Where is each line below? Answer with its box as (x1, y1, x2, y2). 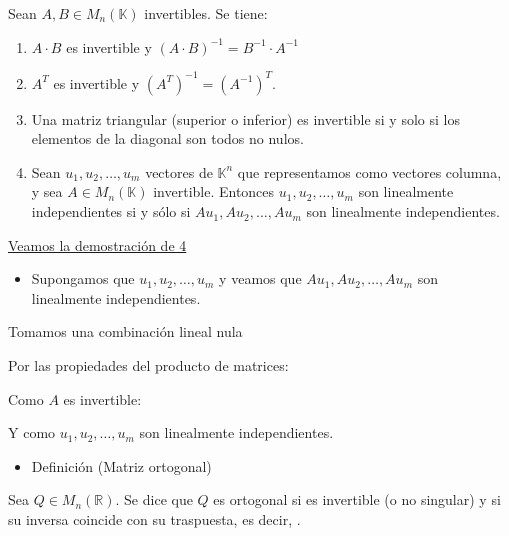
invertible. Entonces (153, 181, 275, 202)
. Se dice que (115, 489, 193, 510)
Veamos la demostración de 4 (8, 234, 187, 255)
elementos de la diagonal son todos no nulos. (31, 128, 304, 149)
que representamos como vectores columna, (237, 161, 502, 182)
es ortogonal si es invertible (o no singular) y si (213, 489, 501, 510)
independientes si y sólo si (31, 201, 191, 222)
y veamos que (219, 268, 302, 289)
